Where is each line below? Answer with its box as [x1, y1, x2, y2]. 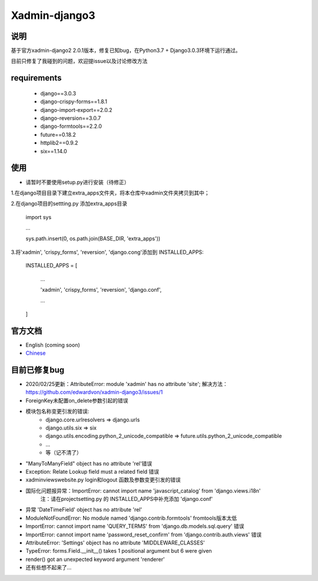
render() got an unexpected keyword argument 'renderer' [25, 556, 165, 563]
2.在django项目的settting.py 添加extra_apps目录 [11, 200, 128, 207]
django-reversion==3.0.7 [40, 115, 101, 122]
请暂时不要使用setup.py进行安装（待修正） [25, 179, 130, 186]
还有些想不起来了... [25, 564, 72, 571]
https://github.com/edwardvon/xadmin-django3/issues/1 [25, 389, 163, 396]
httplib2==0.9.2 [40, 139, 78, 147]
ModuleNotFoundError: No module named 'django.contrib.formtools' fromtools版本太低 [25, 514, 237, 521]
